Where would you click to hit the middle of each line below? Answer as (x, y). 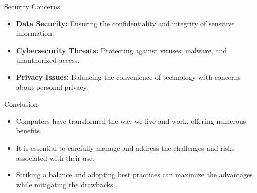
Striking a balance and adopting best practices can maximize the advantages (134, 175)
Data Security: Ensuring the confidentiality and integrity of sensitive (125, 23)
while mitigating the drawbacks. (65, 184)
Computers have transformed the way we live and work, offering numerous (131, 120)
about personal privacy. (52, 87)
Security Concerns (32, 6)
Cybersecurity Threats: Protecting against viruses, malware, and (121, 50)
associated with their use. (55, 157)
